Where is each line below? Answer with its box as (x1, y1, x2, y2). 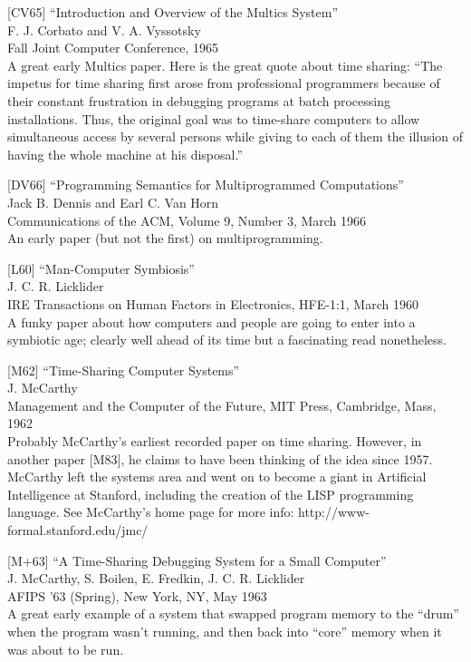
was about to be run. (7, 639, 124, 658)
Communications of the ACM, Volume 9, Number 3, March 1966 (7, 210, 367, 229)
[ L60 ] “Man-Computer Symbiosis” (7, 258, 195, 277)
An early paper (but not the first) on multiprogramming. (7, 229, 323, 248)
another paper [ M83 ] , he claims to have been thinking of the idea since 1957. (7, 449, 433, 468)
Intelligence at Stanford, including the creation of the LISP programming (7, 484, 414, 503)
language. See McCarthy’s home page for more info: (7, 502, 294, 521)
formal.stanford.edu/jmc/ (7, 521, 149, 540)
